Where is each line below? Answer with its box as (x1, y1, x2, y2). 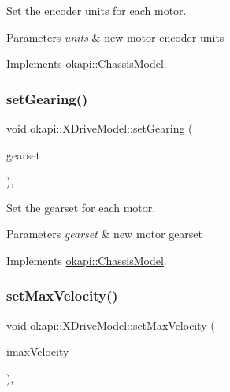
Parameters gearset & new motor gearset (6, 226, 203, 242)
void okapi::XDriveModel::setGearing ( (6, 120, 193, 136)
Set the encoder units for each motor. (6, 2, 187, 18)
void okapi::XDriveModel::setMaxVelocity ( (6, 316, 215, 333)
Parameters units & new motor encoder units (6, 28, 224, 45)
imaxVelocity (6, 343, 69, 360)
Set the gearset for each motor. (6, 199, 156, 215)
